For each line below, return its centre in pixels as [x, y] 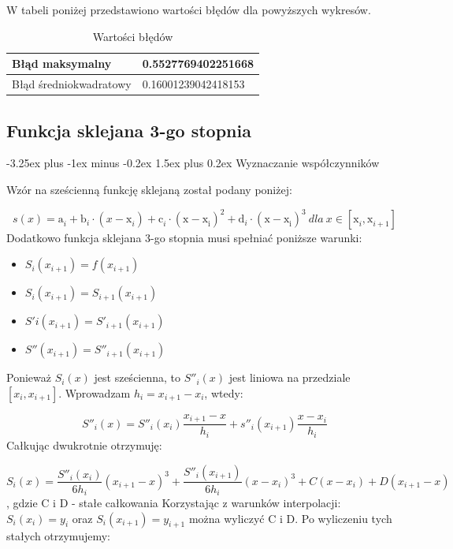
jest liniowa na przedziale [290, 377]
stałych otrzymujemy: [58, 536]
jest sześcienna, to [137, 377]
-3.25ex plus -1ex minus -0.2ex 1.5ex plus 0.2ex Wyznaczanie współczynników [193, 163]
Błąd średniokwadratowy [72, 84]
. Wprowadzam [95, 393]
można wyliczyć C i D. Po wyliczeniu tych [290, 518]
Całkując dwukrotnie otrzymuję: [84, 444]
